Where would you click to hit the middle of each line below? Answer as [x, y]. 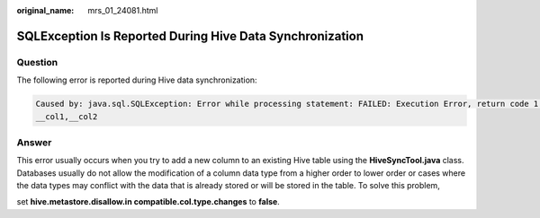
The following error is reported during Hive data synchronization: [137, 80]
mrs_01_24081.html [123, 10]
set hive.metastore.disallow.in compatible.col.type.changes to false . [148, 202]
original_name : [45, 10]
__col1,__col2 [67, 116]
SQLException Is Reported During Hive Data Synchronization [190, 36]
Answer [34, 142]
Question [37, 62]
